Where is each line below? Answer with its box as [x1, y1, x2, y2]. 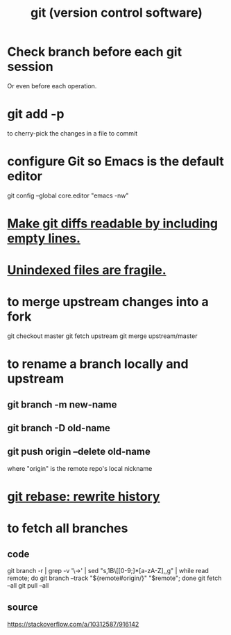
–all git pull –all [7, 581, 49, 590]
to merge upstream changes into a [7, 294, 209, 310]
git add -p [7, 106, 65, 122]
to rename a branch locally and [7, 356, 189, 372]
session [7, 59, 53, 74]
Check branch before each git [7, 44, 182, 60]
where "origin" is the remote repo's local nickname [7, 464, 153, 472]
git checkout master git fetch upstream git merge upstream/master [7, 332, 198, 340]
